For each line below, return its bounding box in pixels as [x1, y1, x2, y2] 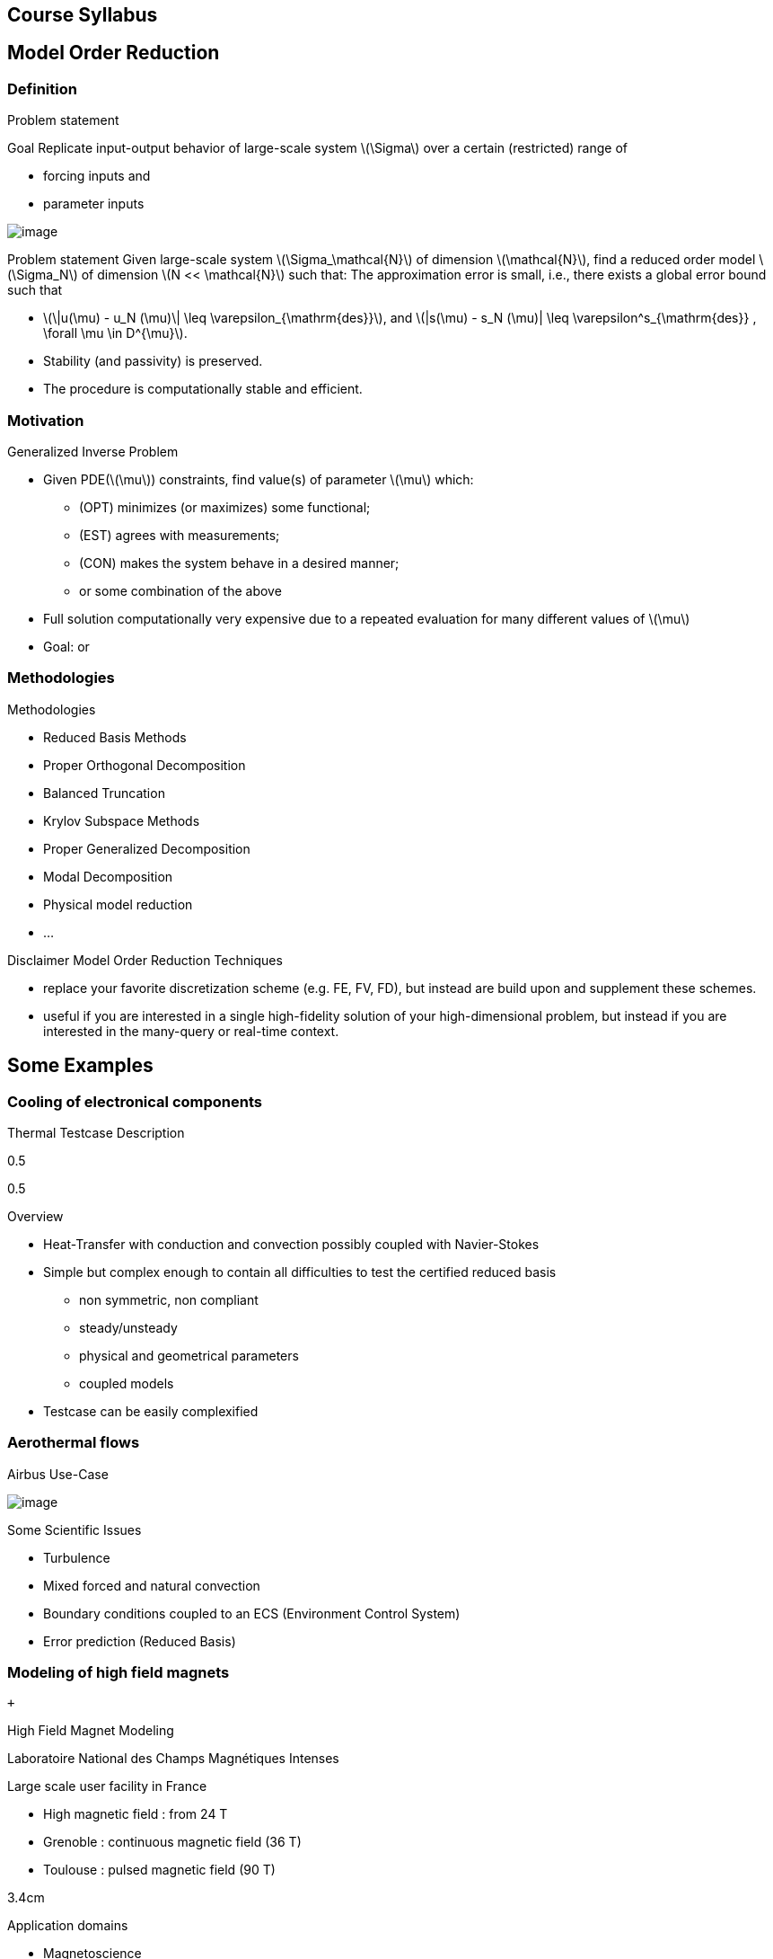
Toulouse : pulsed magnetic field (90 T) [43, 1862, 276, 1878]
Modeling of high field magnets [7, 1663, 230, 1682]
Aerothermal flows [7, 1433, 140, 1452]
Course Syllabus [7, 4, 158, 26]
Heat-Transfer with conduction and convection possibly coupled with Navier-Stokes [43, 1236, 540, 1252]
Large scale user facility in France [7, 1778, 207, 1795]
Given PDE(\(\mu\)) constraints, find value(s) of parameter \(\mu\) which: [43, 471, 474, 487]
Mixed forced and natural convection [43, 1577, 260, 1593]
